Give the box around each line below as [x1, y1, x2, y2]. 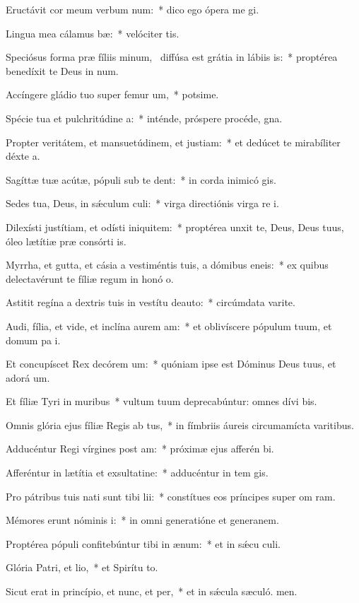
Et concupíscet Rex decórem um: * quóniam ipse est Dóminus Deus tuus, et [6, 356, 336, 371]
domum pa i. [6, 332, 61, 347]
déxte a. [6, 148, 40, 163]
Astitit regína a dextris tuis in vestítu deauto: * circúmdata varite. [6, 295, 295, 310]
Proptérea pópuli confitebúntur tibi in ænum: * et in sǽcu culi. [6, 536, 281, 551]
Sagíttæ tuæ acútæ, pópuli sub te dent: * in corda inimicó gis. [6, 172, 276, 187]
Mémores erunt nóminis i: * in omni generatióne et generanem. [6, 513, 279, 527]
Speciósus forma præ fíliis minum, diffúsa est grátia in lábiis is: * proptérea [6, 49, 338, 64]
